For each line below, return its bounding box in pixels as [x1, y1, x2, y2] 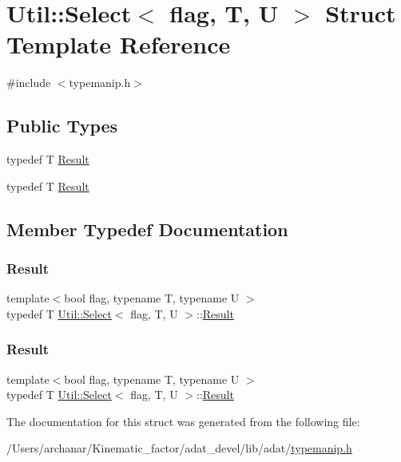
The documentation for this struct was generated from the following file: [6, 413, 360, 429]
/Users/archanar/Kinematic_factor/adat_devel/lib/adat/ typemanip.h [6, 440, 352, 456]
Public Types [6, 113, 118, 138]
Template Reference [6, 28, 231, 61]
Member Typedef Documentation [6, 216, 288, 241]
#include [6, 74, 51, 91]
